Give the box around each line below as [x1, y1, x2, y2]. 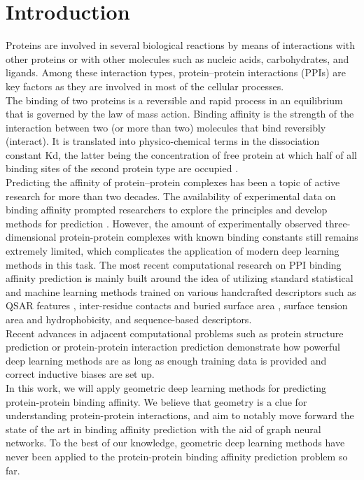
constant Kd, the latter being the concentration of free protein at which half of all [6, 147, 357, 162]
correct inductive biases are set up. [6, 367, 155, 381]
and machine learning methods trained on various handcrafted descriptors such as [6, 284, 356, 299]
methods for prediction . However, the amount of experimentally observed [6, 216, 322, 230]
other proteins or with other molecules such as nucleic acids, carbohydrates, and [6, 51, 349, 66]
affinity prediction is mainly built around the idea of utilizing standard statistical [6, 271, 353, 285]
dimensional [6, 230, 57, 244]
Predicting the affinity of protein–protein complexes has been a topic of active [6, 175, 340, 190]
